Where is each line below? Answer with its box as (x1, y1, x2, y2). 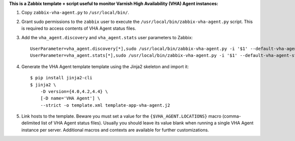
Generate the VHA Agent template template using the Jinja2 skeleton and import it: (21, 64, 189, 70)
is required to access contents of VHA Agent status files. (21, 25, 136, 31)
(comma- (222, 113, 241, 119)
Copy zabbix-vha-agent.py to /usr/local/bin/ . (21, 10, 130, 16)
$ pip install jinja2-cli (30, 75, 93, 81)
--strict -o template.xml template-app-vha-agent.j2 (40, 102, 171, 108)
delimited (21, 120, 40, 126)
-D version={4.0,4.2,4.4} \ (40, 89, 108, 94)
